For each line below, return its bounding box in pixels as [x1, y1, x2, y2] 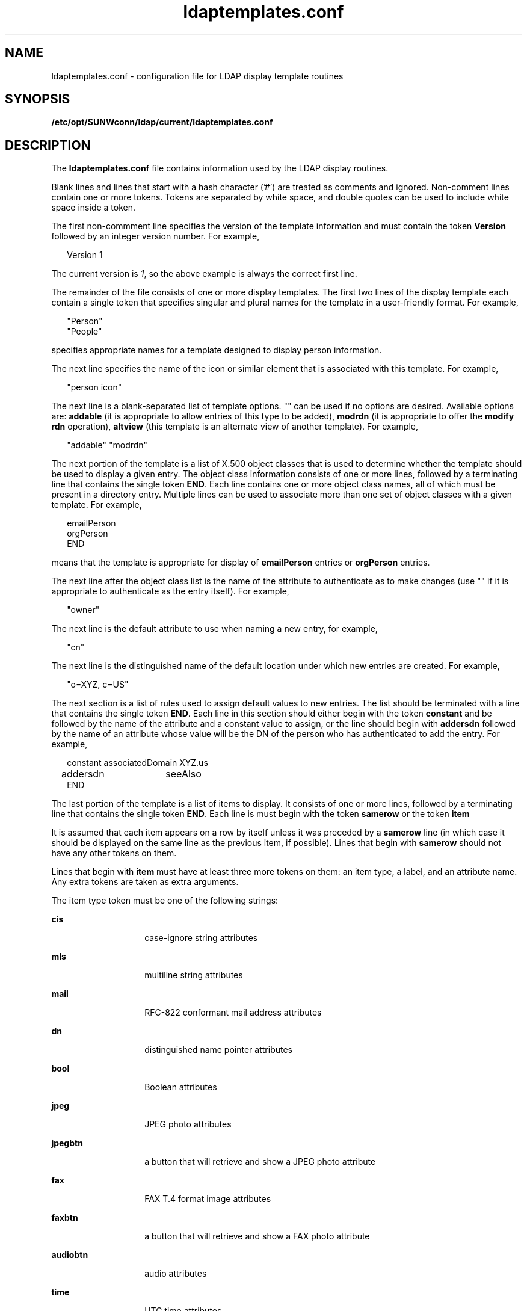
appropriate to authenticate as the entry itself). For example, [51, 586, 289, 597]
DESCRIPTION [5, 137, 91, 153]
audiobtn [51, 1250, 88, 1260]
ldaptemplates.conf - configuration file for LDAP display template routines [51, 70, 344, 81]
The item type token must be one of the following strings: [51, 895, 279, 906]
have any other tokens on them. [51, 848, 177, 859]
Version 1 [67, 250, 103, 261]
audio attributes [144, 1268, 207, 1279]
